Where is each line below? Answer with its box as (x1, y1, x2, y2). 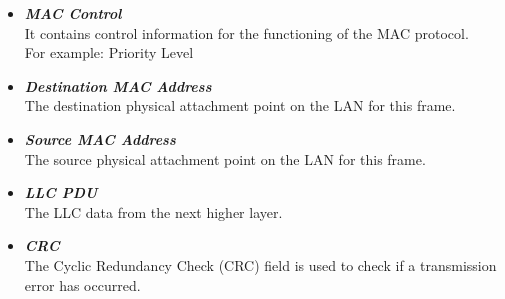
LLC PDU (24, 182, 98, 203)
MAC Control (24, 3, 122, 23)
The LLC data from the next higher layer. (24, 201, 283, 222)
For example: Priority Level (24, 42, 194, 63)
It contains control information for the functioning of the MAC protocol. (24, 22, 469, 43)
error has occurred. (24, 274, 141, 295)
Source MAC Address (24, 128, 176, 149)
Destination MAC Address (24, 75, 212, 96)
